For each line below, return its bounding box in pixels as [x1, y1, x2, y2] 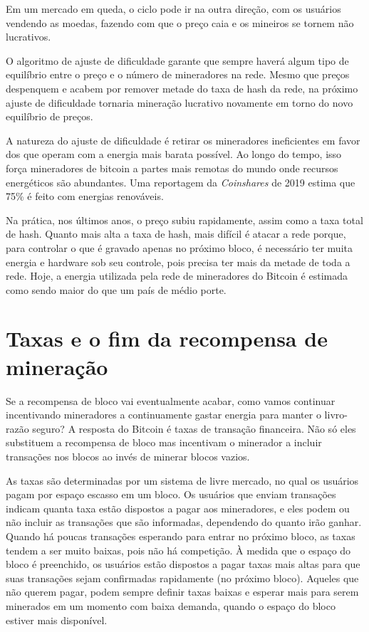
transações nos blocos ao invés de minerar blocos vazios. [6, 448, 250, 463]
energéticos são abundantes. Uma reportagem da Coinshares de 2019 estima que [6, 174, 355, 189]
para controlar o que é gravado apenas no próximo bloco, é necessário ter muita [6, 240, 353, 255]
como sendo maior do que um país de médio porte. [6, 282, 227, 297]
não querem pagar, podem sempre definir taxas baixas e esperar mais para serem [6, 584, 359, 599]
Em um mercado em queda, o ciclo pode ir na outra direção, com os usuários [6, 1, 341, 16]
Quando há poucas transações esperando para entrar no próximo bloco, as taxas [6, 528, 355, 543]
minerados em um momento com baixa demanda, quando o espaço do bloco [6, 598, 336, 613]
